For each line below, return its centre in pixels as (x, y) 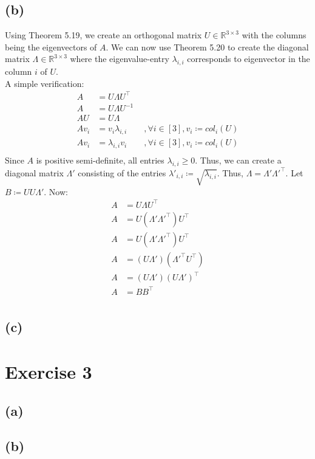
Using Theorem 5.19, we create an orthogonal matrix (103, 35)
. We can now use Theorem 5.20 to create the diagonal (207, 47)
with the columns (274, 35)
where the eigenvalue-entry (120, 59)
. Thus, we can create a (238, 160)
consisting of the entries (122, 172)
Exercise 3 (49, 371)
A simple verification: (45, 83)
